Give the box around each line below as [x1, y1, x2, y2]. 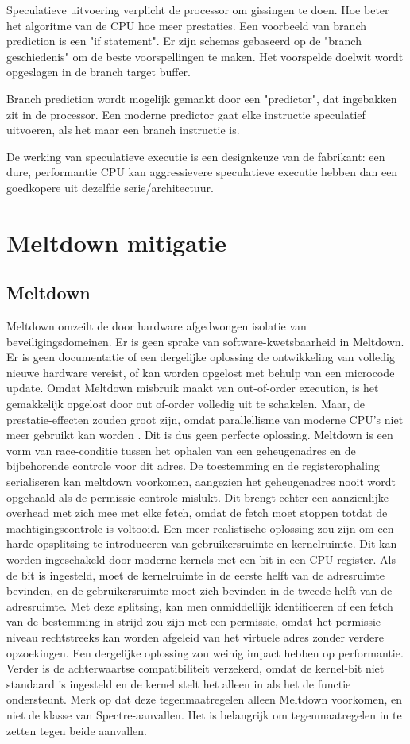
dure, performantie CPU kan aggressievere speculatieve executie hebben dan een [6, 164, 398, 180]
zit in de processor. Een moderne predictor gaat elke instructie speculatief [6, 106, 366, 122]
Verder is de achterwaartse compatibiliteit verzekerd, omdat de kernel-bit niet [6, 660, 385, 677]
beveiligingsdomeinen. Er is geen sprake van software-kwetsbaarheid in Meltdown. [6, 333, 404, 349]
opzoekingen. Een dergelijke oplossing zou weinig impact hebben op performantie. [6, 644, 404, 661]
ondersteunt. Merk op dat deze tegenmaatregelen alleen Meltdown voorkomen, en [6, 691, 402, 707]
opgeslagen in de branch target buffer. [6, 64, 191, 80]
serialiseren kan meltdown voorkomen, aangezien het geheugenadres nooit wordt [6, 473, 396, 490]
